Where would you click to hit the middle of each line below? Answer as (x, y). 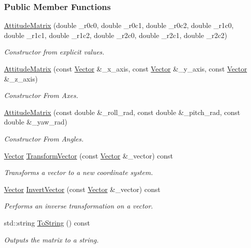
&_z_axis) (21, 78)
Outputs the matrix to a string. (51, 239)
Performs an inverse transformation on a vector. (78, 206)
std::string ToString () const (47, 222)
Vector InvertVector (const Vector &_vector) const (82, 189)
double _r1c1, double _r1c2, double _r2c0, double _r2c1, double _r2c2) (116, 35)
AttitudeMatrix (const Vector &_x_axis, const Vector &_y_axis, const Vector (125, 68)
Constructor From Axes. (41, 95)
